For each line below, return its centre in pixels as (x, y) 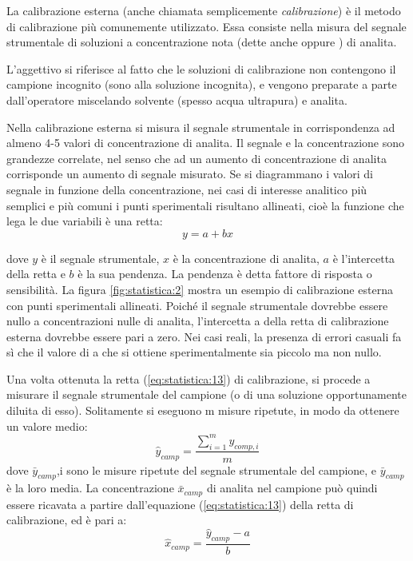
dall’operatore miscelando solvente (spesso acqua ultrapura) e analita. (177, 99)
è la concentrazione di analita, (246, 258)
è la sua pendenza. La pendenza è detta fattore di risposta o (225, 274)
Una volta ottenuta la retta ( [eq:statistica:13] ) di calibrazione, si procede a (189, 378)
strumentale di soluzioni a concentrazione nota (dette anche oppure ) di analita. (202, 42)
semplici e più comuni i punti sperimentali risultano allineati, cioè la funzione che (205, 205)
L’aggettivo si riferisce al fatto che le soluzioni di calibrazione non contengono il (201, 68)
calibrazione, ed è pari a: (67, 520)
